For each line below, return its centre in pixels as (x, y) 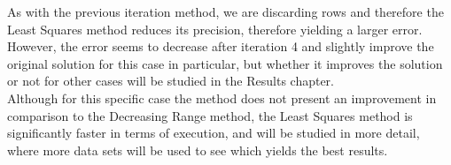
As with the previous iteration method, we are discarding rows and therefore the (225, 11)
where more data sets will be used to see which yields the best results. (198, 150)
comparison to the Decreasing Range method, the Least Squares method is (210, 115)
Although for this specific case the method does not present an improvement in (222, 97)
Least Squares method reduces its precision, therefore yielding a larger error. (215, 29)
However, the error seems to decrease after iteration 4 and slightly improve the (221, 46)
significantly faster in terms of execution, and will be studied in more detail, (214, 133)
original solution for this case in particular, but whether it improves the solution (225, 63)
